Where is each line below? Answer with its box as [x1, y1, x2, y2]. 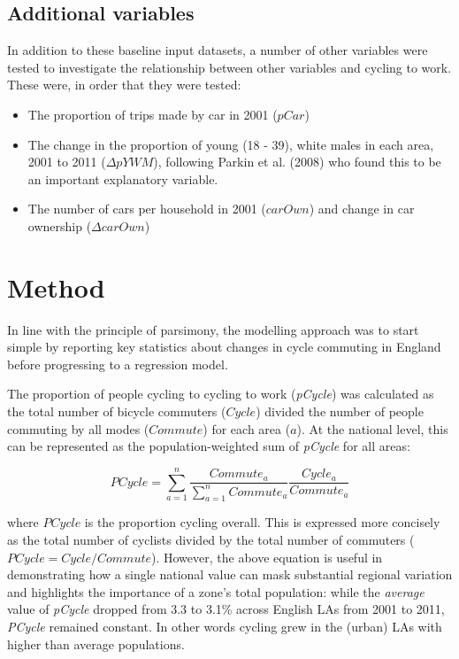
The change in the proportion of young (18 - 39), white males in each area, [27, 135, 434, 153]
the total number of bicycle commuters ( [7, 402, 226, 421]
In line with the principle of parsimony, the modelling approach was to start [7, 320, 419, 338]
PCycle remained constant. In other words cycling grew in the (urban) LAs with [7, 616, 442, 635]
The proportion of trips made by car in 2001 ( [27, 105, 278, 123]
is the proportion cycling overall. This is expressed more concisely [84, 513, 440, 531]
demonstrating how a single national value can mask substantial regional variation [7, 565, 453, 584]
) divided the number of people [256, 402, 424, 421]
